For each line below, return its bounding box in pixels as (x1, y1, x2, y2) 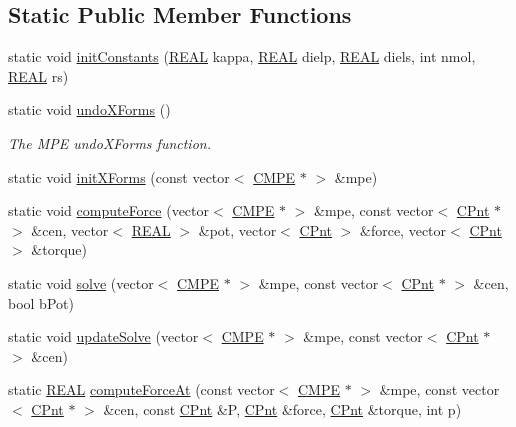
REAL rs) (8, 65, 69, 86)
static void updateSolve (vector (8, 326, 199, 347)
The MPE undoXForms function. (8, 132, 211, 153)
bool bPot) (8, 292, 74, 313)
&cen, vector (31, 219, 109, 240)
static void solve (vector (8, 272, 154, 293)
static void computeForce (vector (8, 200, 210, 221)
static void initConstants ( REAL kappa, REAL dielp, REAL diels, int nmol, (8, 46, 476, 67)
